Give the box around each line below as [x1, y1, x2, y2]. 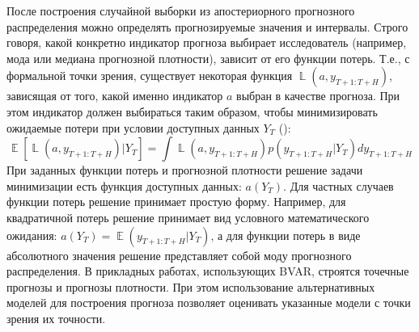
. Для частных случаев [283, 177, 394, 194]
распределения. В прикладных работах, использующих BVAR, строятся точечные [6, 263, 409, 279]
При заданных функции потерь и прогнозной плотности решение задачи [6, 162, 363, 179]
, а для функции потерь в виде [210, 226, 361, 243]
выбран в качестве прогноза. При [236, 87, 400, 104]
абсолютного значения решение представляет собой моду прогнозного [6, 246, 352, 263]
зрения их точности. [6, 309, 106, 326]
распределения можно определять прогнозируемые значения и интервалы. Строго [6, 18, 408, 35]
